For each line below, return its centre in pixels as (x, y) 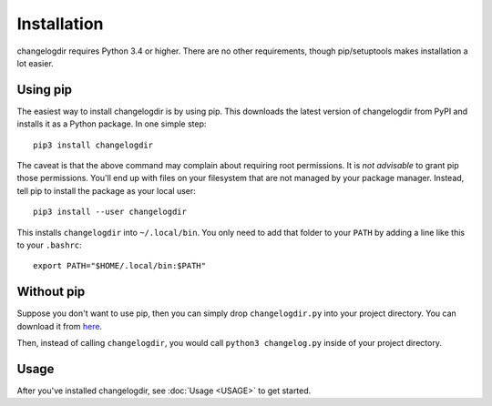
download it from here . (60, 326)
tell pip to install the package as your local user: (106, 190)
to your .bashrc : (49, 245)
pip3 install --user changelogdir (110, 212)
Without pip (51, 292)
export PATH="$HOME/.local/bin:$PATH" (120, 266)
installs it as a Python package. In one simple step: (112, 124)
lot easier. (35, 63)
